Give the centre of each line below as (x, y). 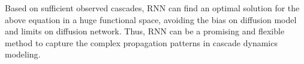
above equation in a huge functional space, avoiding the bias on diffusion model (151, 19)
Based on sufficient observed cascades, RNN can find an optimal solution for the (152, 8)
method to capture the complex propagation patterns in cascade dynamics (141, 42)
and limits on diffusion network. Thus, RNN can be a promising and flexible (145, 31)
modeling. (23, 54)
